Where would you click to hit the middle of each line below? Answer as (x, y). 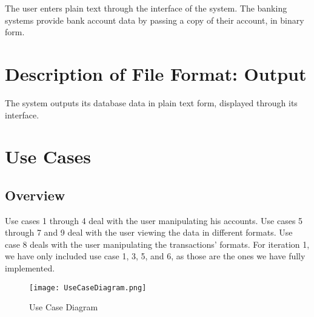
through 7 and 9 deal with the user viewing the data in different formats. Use (149, 232)
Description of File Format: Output (156, 73)
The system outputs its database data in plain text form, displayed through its (151, 102)
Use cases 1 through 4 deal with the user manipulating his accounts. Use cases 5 (154, 220)
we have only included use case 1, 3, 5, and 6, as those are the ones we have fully (155, 256)
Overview (35, 195)
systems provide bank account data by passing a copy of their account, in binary (155, 20)
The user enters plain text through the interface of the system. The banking (146, 8)
